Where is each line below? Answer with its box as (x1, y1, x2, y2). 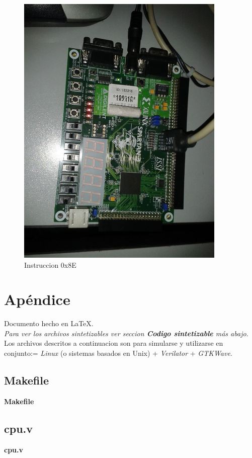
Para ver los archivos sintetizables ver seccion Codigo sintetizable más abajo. (4, 328, 248, 338)
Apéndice (4, 289, 70, 310)
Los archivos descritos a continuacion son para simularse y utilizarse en (4, 338, 223, 348)
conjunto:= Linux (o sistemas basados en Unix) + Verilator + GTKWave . (4, 348, 232, 358)
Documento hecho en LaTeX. (4, 318, 94, 329)
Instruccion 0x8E (24, 259, 76, 270)
